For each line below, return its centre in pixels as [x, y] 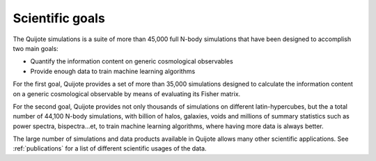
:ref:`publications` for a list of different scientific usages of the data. [110, 148]
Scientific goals [59, 18]
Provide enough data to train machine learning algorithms [113, 71]
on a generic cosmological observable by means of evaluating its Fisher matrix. [127, 93]
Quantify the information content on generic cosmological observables [132, 61]
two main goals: [36, 48]
